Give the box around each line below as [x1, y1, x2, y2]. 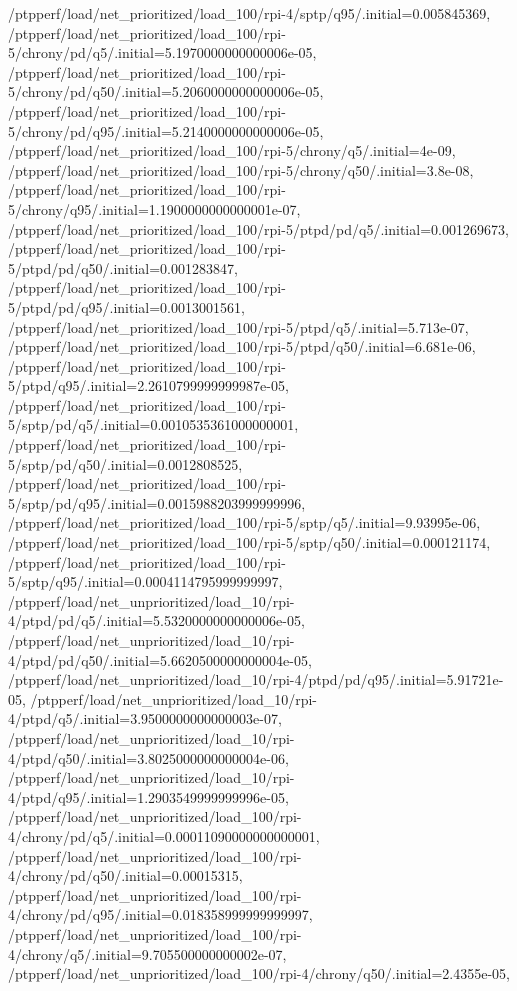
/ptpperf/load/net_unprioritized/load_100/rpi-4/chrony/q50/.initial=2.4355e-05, [8, 963, 510, 984]
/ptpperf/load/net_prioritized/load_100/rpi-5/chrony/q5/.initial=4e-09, [8, 140, 456, 161]
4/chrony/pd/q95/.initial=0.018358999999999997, [8, 904, 313, 925]
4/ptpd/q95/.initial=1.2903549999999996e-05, [8, 786, 289, 807]
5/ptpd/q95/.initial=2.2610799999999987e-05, [8, 375, 289, 396]
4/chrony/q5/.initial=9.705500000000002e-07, [8, 943, 287, 964]
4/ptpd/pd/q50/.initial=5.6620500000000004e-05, [8, 649, 312, 670]
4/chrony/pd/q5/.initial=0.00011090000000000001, [8, 825, 320, 846]
